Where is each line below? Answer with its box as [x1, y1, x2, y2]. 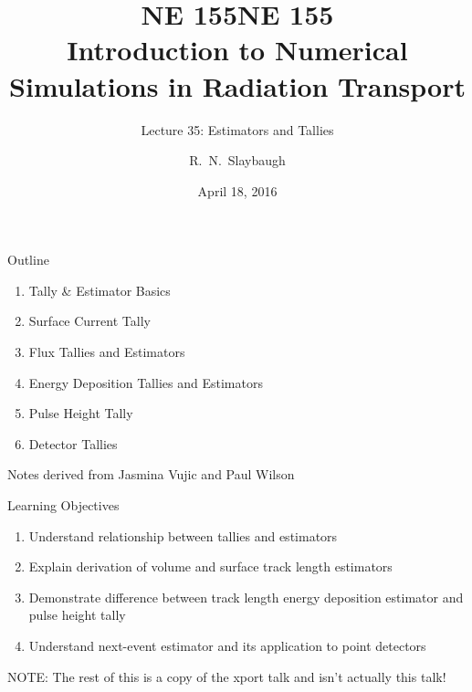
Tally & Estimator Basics [28, 280, 171, 299]
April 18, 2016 [197, 181, 278, 200]
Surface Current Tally [28, 311, 151, 330]
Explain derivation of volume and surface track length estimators [28, 557, 393, 576]
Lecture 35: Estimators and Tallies [141, 120, 334, 139]
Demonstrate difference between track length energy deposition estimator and [28, 587, 464, 606]
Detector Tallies [28, 434, 118, 453]
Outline [7, 250, 49, 269]
